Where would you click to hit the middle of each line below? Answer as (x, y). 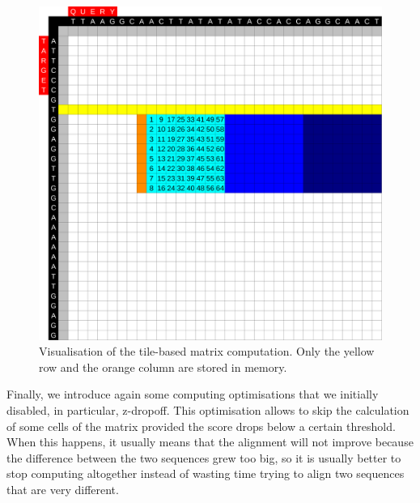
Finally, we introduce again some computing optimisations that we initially (193, 394)
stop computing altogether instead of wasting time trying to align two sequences (206, 473)
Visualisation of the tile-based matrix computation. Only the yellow (207, 351)
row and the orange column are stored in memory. (163, 367)
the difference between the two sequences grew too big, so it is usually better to (204, 457)
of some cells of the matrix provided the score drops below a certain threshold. (201, 426)
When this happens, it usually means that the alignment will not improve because (210, 442)
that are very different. (63, 489)
